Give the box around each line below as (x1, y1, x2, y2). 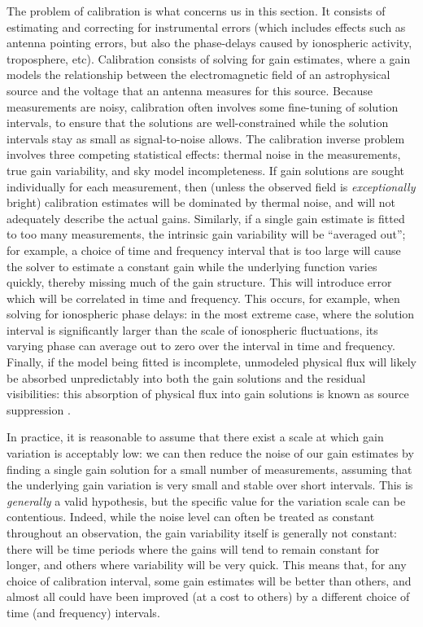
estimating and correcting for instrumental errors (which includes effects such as (7, 18, 406, 35)
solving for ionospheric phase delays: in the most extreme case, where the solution (7, 305, 415, 322)
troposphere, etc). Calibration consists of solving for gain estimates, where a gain (7, 50, 411, 67)
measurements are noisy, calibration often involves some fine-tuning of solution (7, 98, 399, 115)
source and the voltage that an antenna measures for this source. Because (7, 81, 373, 99)
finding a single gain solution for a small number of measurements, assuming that (7, 460, 412, 477)
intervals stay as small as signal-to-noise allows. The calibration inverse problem (7, 129, 405, 147)
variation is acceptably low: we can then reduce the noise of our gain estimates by (7, 445, 414, 462)
